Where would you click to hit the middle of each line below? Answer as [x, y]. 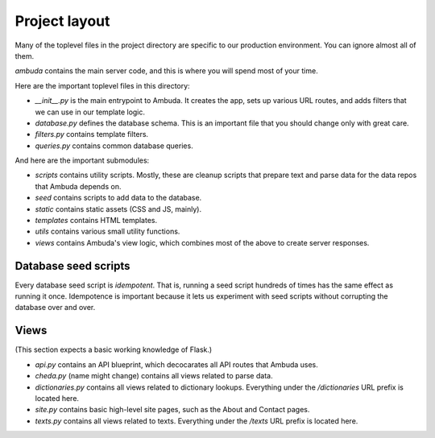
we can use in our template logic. [90, 112]
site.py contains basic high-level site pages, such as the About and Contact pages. [172, 410]
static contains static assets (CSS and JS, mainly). [118, 209]
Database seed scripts [72, 266]
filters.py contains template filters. [92, 134]
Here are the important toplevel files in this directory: [102, 85]
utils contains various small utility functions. [108, 231]
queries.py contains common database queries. [114, 146]
